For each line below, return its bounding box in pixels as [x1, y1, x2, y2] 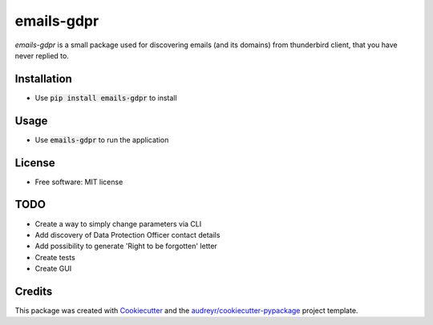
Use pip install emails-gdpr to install [34, 93, 177, 102]
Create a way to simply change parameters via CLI [34, 219, 202, 228]
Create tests [34, 252, 75, 262]
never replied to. [14, 50, 70, 60]
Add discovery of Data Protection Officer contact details [34, 230, 221, 239]
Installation [14, 72, 72, 86]
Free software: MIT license [34, 177, 123, 187]
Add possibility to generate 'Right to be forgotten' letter [34, 241, 218, 251]
